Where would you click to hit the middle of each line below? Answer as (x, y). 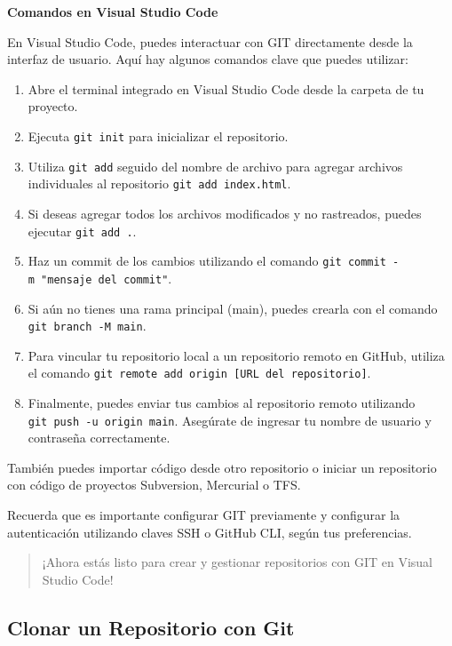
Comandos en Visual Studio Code (113, 12)
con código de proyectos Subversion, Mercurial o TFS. (154, 485)
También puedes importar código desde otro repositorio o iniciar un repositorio (222, 467)
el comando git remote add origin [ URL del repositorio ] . (199, 373)
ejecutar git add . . (82, 231)
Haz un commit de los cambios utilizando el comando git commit (207, 261)
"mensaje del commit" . (107, 278)
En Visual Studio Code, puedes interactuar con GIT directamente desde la (210, 41)
